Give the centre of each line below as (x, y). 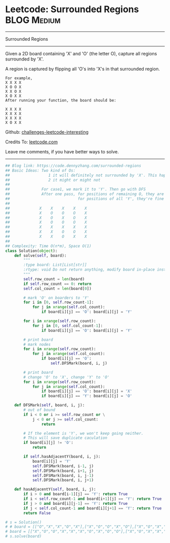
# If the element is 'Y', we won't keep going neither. (83, 433)
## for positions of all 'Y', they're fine (85, 199)
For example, (19, 78)
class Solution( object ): (31, 251)
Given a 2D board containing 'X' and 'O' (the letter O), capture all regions (81, 53)
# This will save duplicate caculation (66, 438)
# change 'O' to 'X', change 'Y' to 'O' (67, 377)
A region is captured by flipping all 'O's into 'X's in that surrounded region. (83, 69)
